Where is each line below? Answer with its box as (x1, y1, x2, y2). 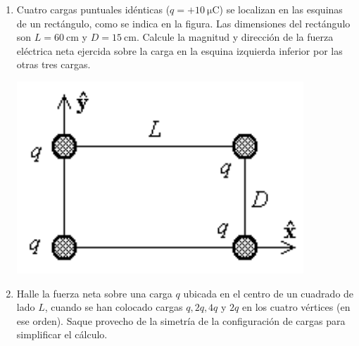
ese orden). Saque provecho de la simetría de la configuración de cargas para (16, 313, 346, 328)
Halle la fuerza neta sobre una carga (16, 286, 172, 300)
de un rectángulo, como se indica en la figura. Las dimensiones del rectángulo (16, 15, 351, 30)
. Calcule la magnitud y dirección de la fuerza (136, 30, 334, 44)
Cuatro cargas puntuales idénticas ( (16, 2, 170, 16)
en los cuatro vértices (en (241, 300, 351, 314)
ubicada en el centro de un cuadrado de (183, 286, 354, 300)
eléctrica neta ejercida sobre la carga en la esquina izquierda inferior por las (16, 43, 343, 58)
